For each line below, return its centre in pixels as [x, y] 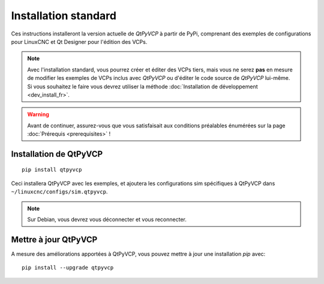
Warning [38, 115]
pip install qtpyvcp [52, 170]
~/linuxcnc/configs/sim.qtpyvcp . [59, 192]
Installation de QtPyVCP [57, 154]
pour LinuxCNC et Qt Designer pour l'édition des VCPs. [79, 41]
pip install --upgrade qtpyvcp [68, 268]
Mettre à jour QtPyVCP [54, 239]
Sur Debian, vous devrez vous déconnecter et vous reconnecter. [107, 220]
